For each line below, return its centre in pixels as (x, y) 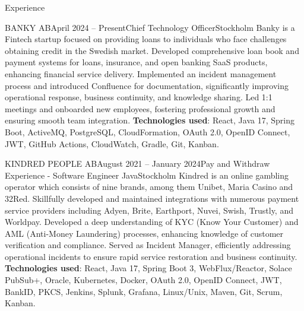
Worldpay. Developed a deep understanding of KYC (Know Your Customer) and (152, 222)
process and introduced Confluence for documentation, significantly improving (147, 85)
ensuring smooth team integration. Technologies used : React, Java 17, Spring (150, 120)
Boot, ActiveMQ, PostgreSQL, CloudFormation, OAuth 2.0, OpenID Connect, (148, 131)
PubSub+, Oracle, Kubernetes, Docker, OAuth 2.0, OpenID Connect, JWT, (143, 280)
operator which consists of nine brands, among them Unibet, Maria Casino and (149, 187)
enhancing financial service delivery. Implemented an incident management (141, 73)
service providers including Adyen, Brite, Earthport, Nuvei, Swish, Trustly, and (149, 210)
